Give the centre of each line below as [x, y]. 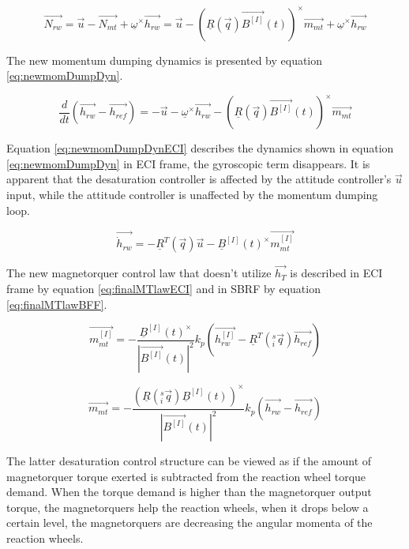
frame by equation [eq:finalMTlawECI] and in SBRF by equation [163, 288]
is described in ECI [336, 273]
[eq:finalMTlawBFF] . [57, 304]
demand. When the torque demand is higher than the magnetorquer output [189, 492]
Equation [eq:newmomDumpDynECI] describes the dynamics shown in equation [200, 148]
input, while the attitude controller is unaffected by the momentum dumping [192, 194]
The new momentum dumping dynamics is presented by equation [165, 60]
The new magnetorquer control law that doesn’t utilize [139, 273]
